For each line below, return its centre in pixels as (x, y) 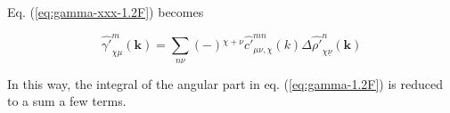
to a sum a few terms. (67, 101)
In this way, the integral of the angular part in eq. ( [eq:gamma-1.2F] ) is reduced (225, 83)
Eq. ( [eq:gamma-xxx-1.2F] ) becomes (106, 12)
